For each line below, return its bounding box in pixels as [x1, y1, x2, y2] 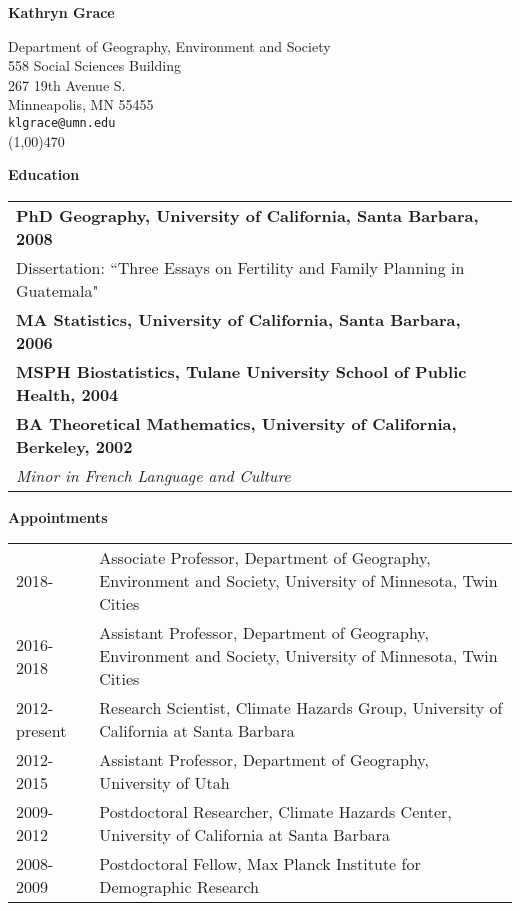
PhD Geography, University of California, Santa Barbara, [16, 203, 479, 227]
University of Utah [99, 771, 230, 795]
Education [8, 164, 80, 185]
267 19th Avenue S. [8, 74, 126, 95]
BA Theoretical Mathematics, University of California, [16, 411, 457, 435]
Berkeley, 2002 [16, 434, 133, 458]
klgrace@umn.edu [8, 115, 116, 130]
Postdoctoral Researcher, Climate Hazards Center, [99, 800, 452, 824]
